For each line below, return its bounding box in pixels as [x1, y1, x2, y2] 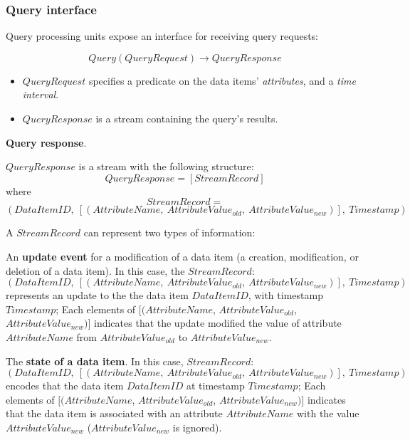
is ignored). [172, 419, 222, 434]
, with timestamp [248, 288, 323, 303]
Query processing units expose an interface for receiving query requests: [6, 28, 319, 43]
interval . [22, 87, 59, 102]
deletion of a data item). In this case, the [6, 263, 185, 278]
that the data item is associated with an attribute [6, 406, 223, 421]
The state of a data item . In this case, [6, 353, 184, 368]
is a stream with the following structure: [78, 159, 254, 174]
